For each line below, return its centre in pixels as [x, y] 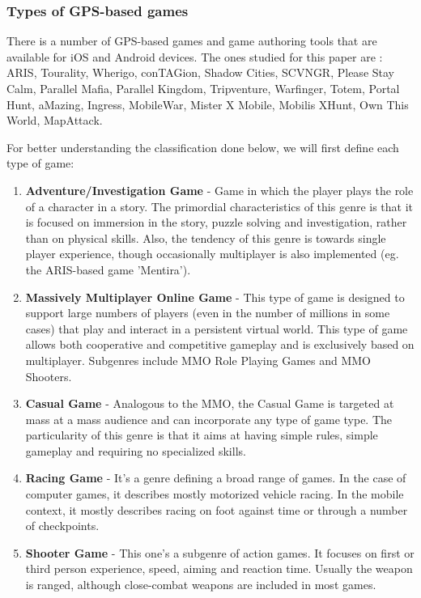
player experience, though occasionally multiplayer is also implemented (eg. [212, 254]
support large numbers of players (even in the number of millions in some [208, 313]
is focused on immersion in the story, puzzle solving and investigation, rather [216, 222]
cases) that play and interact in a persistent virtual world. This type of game [217, 328]
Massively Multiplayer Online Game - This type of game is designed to [215, 297]
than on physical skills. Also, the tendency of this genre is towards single [206, 238]
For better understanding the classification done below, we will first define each [203, 147]
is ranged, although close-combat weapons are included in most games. [201, 585]
